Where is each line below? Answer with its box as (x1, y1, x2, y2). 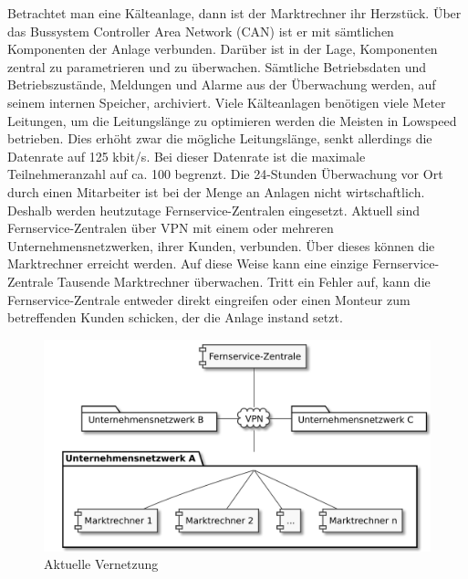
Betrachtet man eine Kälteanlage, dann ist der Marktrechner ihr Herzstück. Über (7, 4, 462, 22)
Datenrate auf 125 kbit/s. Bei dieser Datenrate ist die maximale (7, 146, 366, 165)
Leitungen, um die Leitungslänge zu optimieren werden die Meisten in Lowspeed (7, 111, 457, 130)
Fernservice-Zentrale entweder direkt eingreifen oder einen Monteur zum (7, 289, 411, 309)
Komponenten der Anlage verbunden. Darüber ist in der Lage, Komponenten (7, 39, 438, 58)
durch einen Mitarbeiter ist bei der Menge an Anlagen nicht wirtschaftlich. (7, 182, 425, 201)
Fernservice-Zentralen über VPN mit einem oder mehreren (7, 218, 334, 237)
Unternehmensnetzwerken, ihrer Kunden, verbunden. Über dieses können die (7, 236, 435, 255)
